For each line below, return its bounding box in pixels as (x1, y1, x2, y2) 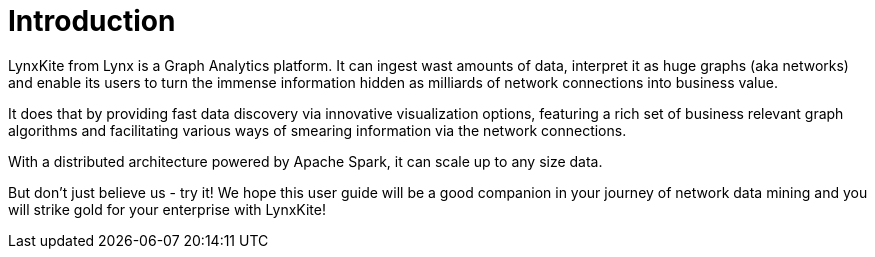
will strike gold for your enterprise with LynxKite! (8, 200, 326, 218)
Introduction (8, 4, 176, 38)
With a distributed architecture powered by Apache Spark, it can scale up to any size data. (8, 152, 603, 170)
